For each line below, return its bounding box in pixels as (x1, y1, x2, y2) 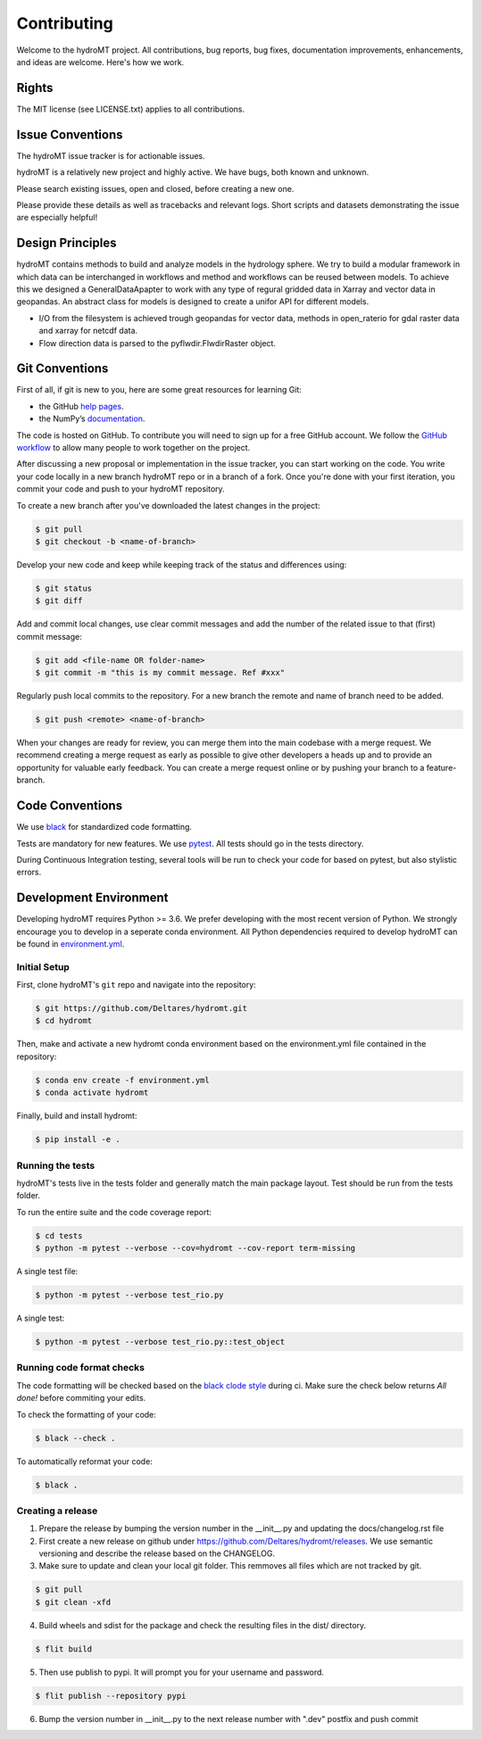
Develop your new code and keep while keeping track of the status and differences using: (16, 559, 347, 570)
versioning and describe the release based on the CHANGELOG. (38, 1548, 276, 1559)
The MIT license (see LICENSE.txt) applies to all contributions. (16, 104, 245, 114)
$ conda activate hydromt (35, 1088, 149, 1097)
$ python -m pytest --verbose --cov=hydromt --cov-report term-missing (35, 1243, 356, 1254)
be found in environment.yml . (16, 938, 125, 949)
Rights (16, 80, 54, 95)
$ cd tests (35, 1230, 83, 1240)
